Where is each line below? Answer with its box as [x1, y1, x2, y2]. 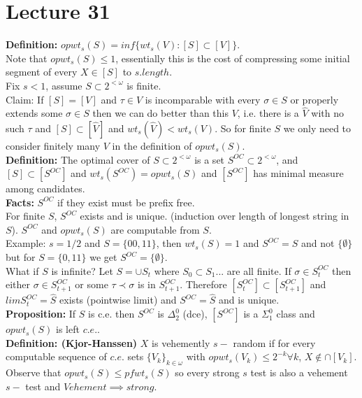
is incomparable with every [145, 92, 261, 106]
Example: [6, 236, 46, 250]
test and [25, 378, 61, 393]
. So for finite [215, 120, 271, 135]
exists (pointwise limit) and [59, 292, 177, 307]
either [6, 277, 31, 292]
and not [301, 236, 335, 250]
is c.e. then [88, 306, 135, 321]
